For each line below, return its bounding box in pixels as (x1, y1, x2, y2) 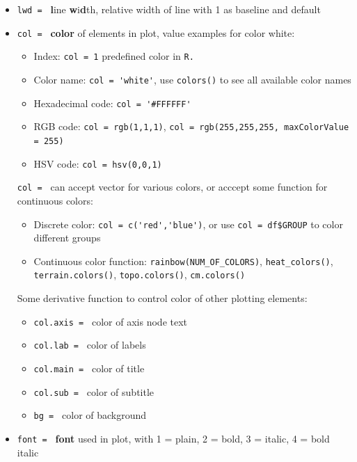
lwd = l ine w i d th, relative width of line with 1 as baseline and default (17, 2, 321, 16)
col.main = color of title (33, 360, 145, 375)
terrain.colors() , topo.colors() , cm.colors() (33, 267, 246, 282)
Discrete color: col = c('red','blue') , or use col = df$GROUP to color (33, 216, 343, 231)
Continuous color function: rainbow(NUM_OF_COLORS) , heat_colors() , (33, 253, 333, 268)
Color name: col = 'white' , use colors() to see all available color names (33, 72, 351, 86)
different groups (33, 230, 101, 245)
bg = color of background (33, 408, 147, 422)
